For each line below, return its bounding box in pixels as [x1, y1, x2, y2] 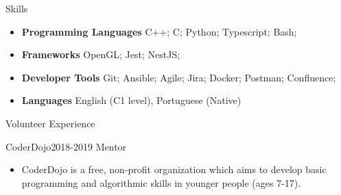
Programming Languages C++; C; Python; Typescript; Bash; [21, 24, 297, 38]
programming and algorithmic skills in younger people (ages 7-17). [21, 175, 301, 190]
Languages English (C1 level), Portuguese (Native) [21, 93, 242, 107]
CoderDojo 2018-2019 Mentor [5, 139, 127, 153]
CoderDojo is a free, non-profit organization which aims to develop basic [21, 162, 327, 177]
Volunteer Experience [5, 116, 95, 130]
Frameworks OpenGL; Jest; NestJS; [21, 47, 180, 62]
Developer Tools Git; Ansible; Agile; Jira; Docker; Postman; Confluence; [21, 70, 336, 84]
